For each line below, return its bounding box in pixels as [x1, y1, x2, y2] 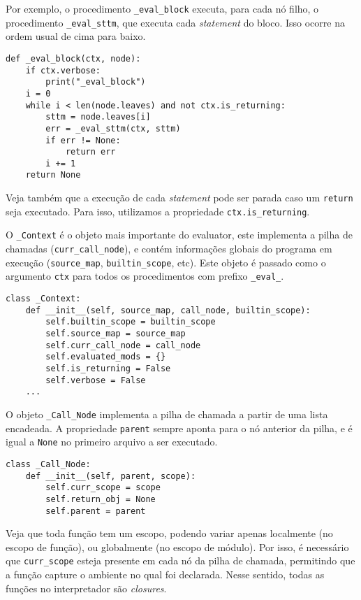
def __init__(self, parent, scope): [25, 471, 196, 481]
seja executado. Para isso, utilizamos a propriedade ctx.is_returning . [6, 203, 310, 218]
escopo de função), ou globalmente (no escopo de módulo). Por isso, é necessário [6, 539, 349, 554]
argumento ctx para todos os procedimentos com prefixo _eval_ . [6, 269, 284, 283]
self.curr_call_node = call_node [45, 340, 201, 350]
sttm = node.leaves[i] [45, 112, 151, 122]
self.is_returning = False [45, 364, 171, 373]
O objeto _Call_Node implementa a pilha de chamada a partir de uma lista [6, 406, 328, 421]
